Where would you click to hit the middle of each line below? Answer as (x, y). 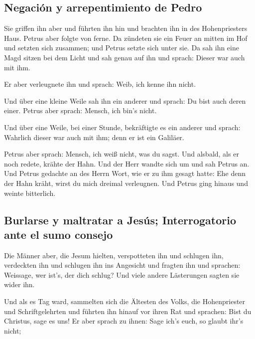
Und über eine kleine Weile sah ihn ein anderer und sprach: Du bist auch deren (125, 100)
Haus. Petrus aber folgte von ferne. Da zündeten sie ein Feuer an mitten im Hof (126, 38)
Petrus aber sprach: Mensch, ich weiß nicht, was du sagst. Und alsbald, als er (122, 154)
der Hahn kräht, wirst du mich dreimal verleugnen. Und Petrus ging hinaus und (126, 183)
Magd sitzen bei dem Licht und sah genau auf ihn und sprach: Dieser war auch (125, 57)
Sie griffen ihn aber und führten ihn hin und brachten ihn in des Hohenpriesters (126, 28)
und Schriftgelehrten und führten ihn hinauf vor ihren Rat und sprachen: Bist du (128, 311)
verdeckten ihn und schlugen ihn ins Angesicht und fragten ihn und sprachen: (122, 265)
